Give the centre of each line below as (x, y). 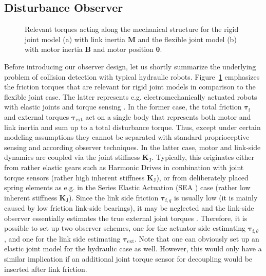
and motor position (123, 49)
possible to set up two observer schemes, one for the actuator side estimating (125, 228)
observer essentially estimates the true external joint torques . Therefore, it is (126, 218)
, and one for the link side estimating (62, 238)
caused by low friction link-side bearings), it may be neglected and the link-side (129, 208)
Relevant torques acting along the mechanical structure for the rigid (132, 29)
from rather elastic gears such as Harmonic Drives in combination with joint (124, 167)
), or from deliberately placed (202, 177)
